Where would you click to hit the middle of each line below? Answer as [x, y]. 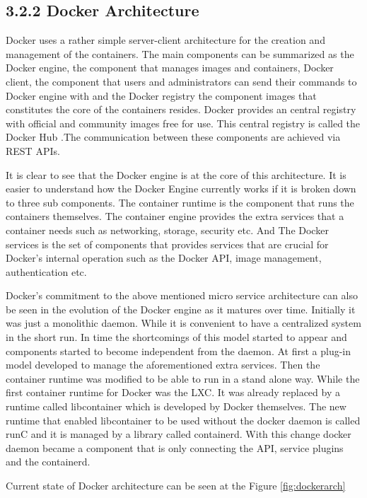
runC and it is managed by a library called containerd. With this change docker [179, 434]
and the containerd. [48, 462]
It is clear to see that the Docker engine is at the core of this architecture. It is [176, 174]
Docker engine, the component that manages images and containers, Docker [170, 68]
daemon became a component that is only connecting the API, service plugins [175, 447]
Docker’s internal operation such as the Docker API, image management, [164, 258]
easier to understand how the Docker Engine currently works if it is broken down [181, 189]
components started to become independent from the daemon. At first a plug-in [179, 351]
